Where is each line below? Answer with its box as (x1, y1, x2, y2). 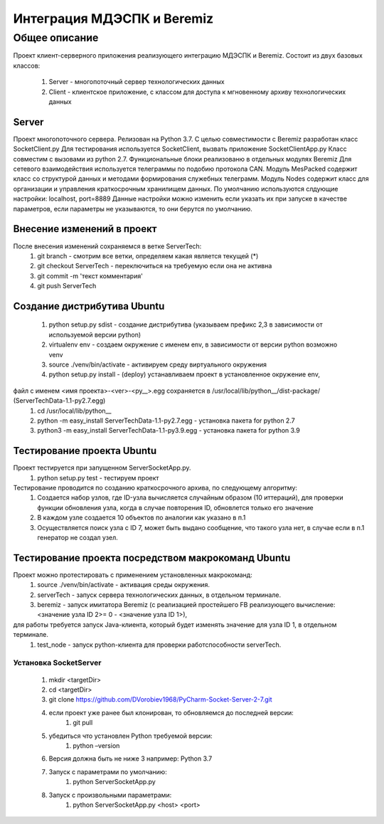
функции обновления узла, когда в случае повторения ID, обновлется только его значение (37, 503, 314, 512)
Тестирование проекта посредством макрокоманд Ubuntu (13, 551, 291, 564)
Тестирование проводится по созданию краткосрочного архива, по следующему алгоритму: (13, 484, 298, 492)
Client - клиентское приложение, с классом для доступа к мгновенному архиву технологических (48, 88, 346, 96)
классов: (13, 61, 41, 70)
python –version (73, 741, 120, 750)
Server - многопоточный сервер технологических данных (48, 78, 225, 86)
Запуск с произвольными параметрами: (48, 791, 172, 799)
